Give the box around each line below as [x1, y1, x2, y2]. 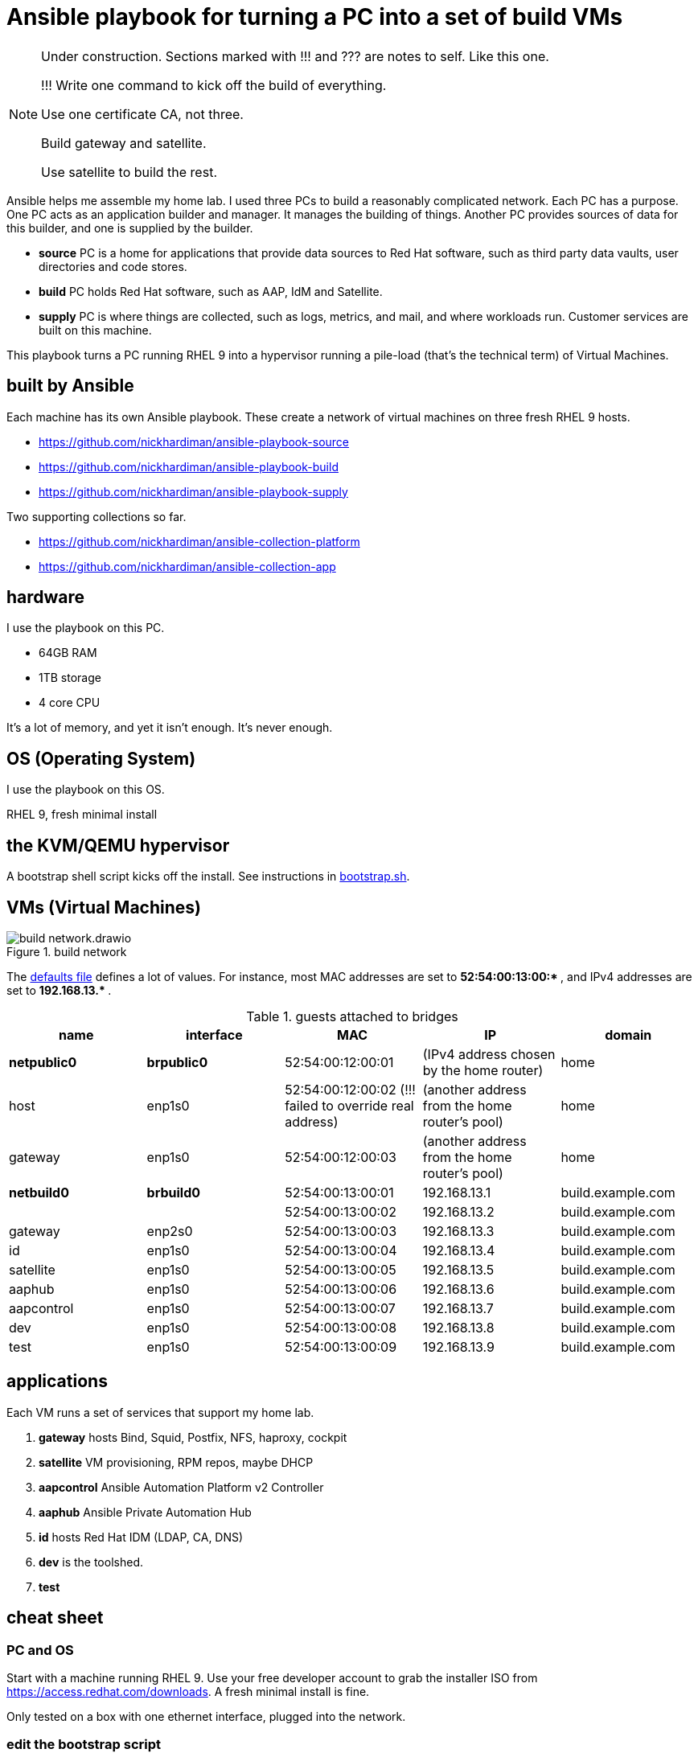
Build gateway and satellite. [41, 134, 207, 151]
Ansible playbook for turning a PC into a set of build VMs [6, 3, 623, 31]
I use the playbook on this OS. [6, 782, 165, 797]
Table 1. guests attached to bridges [246, 1008, 458, 1024]
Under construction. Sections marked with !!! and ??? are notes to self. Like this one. [41, 47, 549, 64]
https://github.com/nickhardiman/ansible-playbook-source [39, 434, 350, 449]
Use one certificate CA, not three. [41, 105, 244, 122]
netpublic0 [9, 1053, 77, 1070]
